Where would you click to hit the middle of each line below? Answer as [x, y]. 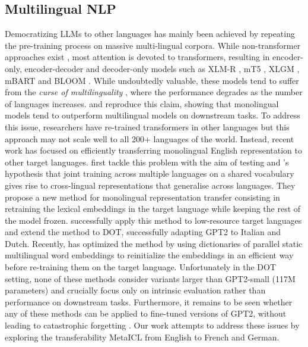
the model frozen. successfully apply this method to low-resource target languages [153, 220]
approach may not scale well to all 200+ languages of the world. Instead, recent [150, 138]
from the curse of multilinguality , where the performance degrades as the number [154, 92]
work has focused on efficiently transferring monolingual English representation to [153, 150]
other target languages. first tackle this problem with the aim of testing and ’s [147, 162]
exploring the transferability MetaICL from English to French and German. [142, 337]
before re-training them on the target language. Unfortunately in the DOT [140, 267]
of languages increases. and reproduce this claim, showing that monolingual [142, 103]
